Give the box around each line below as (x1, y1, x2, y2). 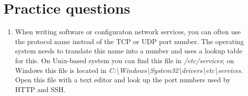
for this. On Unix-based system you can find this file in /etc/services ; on (15, 55, 234, 65)
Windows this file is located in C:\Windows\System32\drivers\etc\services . (15, 65, 243, 75)
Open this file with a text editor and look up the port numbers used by (15, 74, 231, 85)
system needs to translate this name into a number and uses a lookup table (15, 46, 243, 56)
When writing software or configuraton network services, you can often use (15, 26, 241, 37)
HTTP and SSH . (15, 84, 66, 94)
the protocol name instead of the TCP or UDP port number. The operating (15, 36, 244, 46)
